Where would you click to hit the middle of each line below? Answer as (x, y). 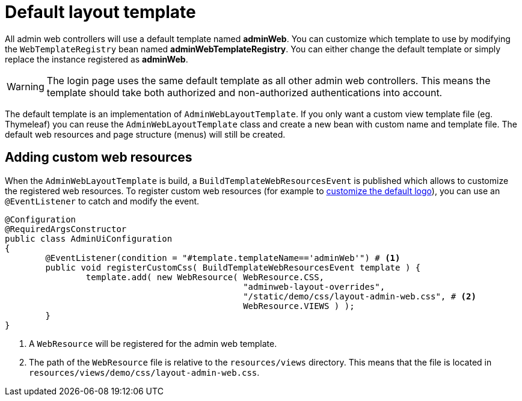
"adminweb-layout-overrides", (314, 286)
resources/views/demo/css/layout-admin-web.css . (144, 372)
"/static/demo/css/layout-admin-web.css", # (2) (360, 296)
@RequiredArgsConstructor (66, 229)
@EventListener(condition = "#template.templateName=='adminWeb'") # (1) (223, 258)
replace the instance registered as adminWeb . (97, 59)
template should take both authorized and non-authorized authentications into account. (244, 92)
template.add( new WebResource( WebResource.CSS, (205, 277)
